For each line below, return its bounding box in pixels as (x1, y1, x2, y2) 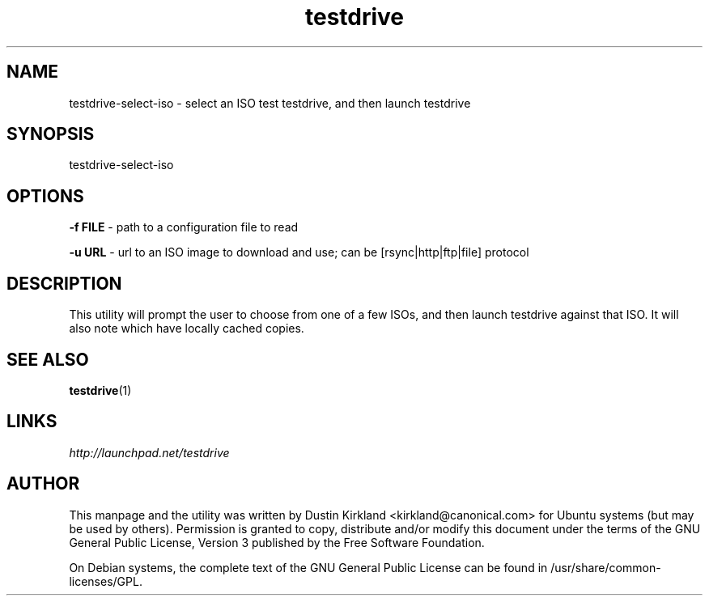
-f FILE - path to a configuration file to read (69, 220, 299, 235)
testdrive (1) (69, 383, 132, 397)
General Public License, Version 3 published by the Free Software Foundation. (69, 535, 485, 549)
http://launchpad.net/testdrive (69, 445, 230, 460)
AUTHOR (6, 473, 80, 494)
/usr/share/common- (550, 560, 661, 574)
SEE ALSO (6, 349, 89, 370)
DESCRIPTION (6, 273, 122, 294)
